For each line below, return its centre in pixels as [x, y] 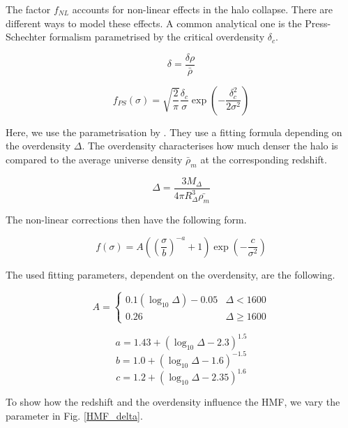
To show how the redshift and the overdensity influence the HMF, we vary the [173, 402]
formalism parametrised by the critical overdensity [157, 37]
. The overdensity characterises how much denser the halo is [210, 146]
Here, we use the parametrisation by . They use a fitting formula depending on [174, 132]
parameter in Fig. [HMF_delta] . [74, 415]
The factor [28, 9]
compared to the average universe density [94, 160]
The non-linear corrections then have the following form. [126, 220]
